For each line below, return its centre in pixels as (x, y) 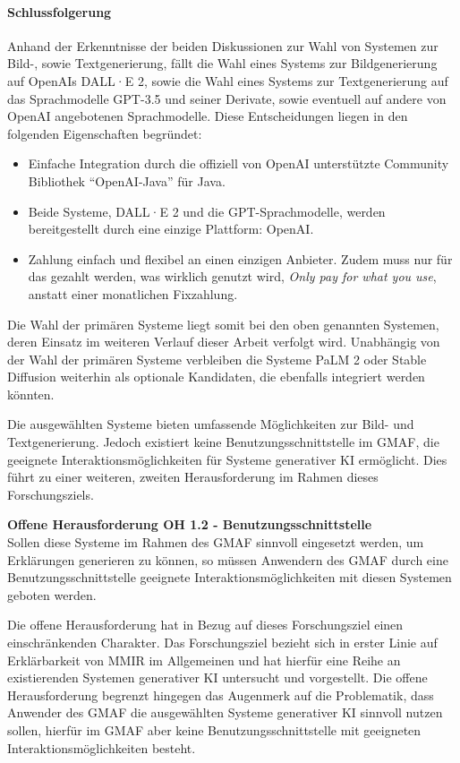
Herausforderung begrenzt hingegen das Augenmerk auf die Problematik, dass (221, 694)
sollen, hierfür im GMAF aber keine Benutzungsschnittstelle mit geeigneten (214, 729)
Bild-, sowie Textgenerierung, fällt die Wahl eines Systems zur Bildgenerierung (222, 63)
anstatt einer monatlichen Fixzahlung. (133, 293)
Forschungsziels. (51, 494)
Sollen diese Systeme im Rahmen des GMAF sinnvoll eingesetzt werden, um (216, 542)
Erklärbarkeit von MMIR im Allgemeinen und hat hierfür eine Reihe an (204, 660)
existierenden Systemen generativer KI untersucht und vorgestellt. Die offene (217, 677)
